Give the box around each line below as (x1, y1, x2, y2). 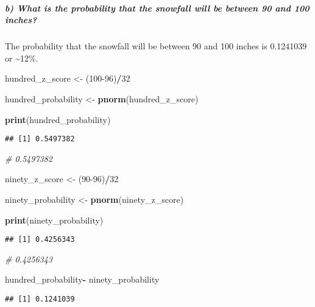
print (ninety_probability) (5, 213, 104, 226)
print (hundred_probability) (5, 113, 111, 125)
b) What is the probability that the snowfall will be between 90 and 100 (5, 1, 310, 14)
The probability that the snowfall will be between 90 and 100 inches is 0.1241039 (5, 40, 307, 52)
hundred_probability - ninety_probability (5, 273, 160, 286)
